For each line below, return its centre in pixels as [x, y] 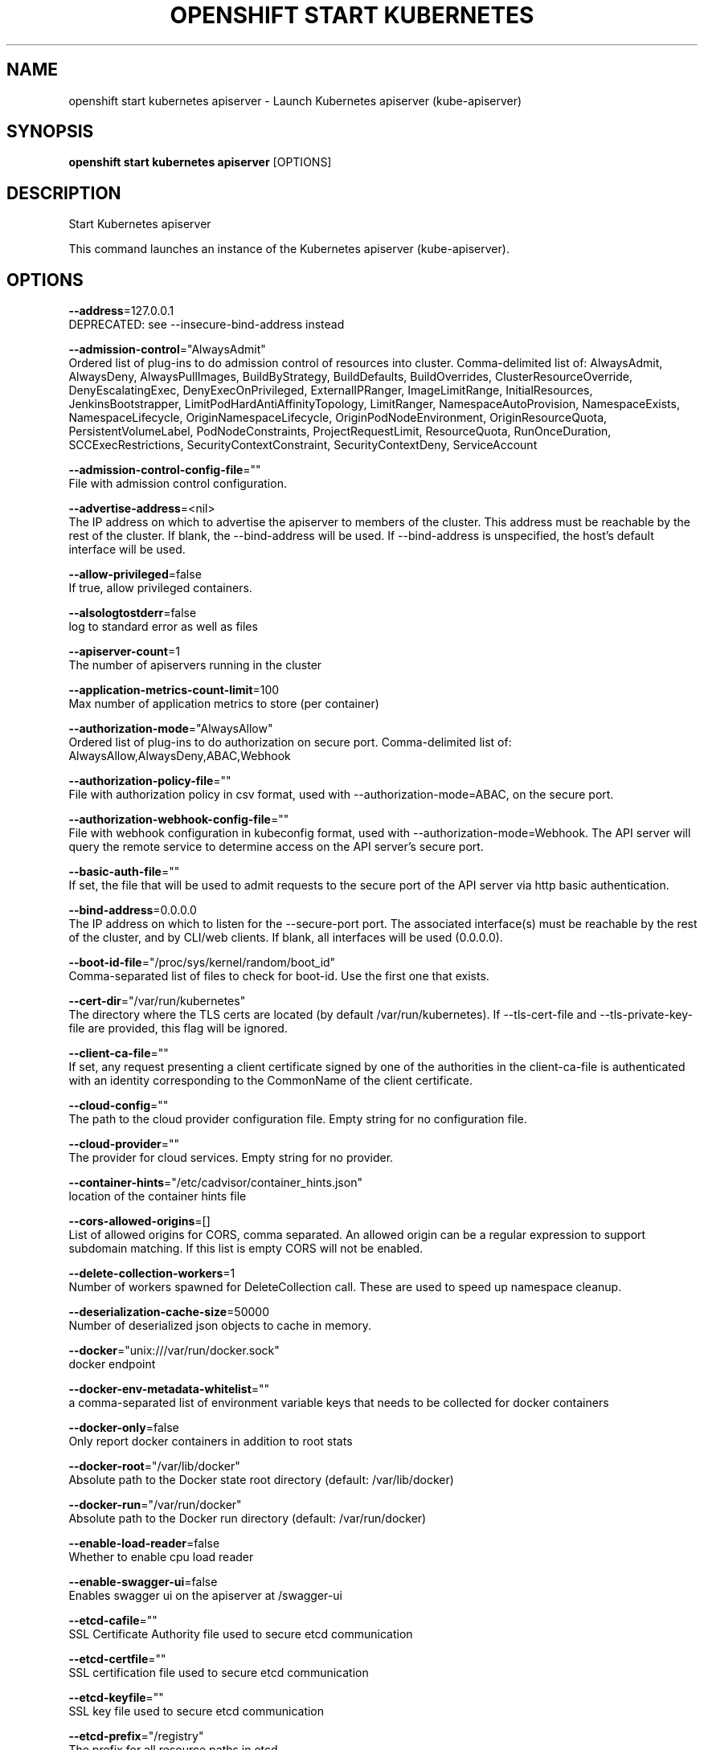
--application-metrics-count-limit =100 [174, 690]
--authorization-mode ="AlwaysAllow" [171, 729]
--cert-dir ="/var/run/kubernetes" [157, 1001]
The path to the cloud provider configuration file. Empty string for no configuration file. [298, 1119]
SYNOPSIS [50, 132]
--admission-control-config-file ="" [165, 470]
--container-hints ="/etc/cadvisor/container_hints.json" [215, 1183]
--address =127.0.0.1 [121, 311]
